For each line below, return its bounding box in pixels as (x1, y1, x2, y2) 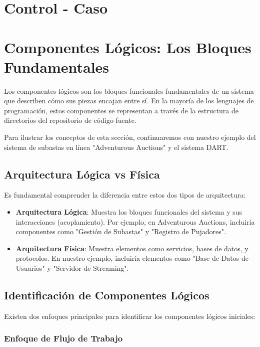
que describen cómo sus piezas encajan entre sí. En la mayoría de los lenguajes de (4, 95, 254, 106)
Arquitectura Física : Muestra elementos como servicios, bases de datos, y (15, 243, 248, 253)
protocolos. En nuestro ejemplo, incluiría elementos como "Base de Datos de (15, 253, 248, 263)
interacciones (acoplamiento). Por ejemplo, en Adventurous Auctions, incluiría (15, 216, 255, 227)
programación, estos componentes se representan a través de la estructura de (4, 105, 238, 115)
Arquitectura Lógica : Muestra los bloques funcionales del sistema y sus (15, 207, 242, 217)
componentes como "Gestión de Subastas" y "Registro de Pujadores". (15, 226, 226, 237)
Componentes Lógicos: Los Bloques (4, 37, 251, 57)
